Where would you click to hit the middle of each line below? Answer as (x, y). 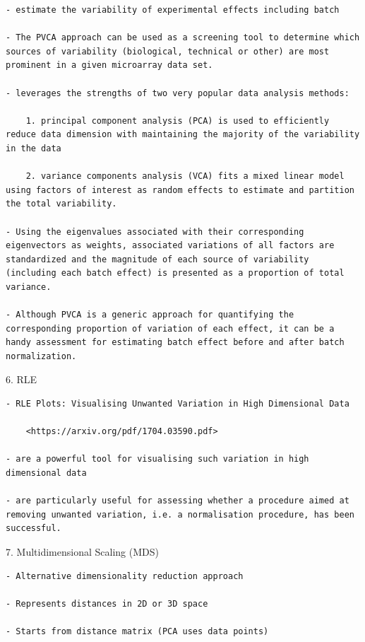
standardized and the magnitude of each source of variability (157, 259)
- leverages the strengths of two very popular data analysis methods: (178, 93)
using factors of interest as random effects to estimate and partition (180, 190)
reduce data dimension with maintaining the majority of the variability (183, 135)
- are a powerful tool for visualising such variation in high (157, 459)
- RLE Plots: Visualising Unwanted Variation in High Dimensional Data (178, 404)
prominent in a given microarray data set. (109, 65)
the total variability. (61, 204)
